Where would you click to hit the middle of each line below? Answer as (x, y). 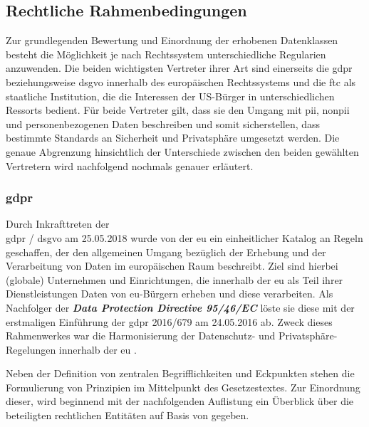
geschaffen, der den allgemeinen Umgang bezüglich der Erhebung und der (166, 252)
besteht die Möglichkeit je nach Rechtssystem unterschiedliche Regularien (166, 54)
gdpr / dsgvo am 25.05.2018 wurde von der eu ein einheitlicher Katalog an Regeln (184, 237)
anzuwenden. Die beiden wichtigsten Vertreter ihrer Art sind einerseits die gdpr (179, 68)
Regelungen (31, 349)
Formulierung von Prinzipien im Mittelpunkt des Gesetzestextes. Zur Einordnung (183, 387)
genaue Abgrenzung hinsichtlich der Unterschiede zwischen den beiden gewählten (182, 151)
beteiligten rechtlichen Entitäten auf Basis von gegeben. (128, 415)
